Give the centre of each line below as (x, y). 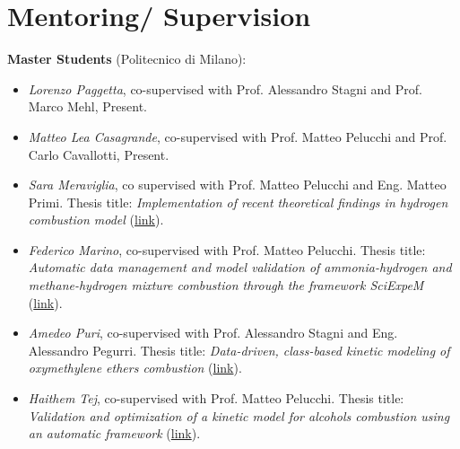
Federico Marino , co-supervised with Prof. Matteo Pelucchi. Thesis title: (227, 249)
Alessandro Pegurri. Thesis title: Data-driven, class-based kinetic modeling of (239, 350)
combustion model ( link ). (96, 220)
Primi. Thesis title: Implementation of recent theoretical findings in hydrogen (238, 202)
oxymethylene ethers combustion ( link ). (135, 368)
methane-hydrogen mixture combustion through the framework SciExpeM (226, 285)
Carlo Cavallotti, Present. (99, 154)
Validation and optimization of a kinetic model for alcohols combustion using (239, 415)
